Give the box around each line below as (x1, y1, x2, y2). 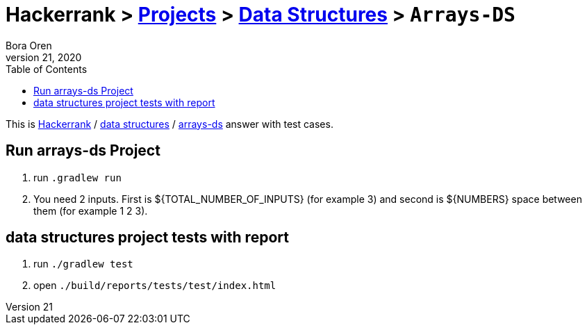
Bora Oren (6, 39, 52, 51)
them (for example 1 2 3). (33, 204, 148, 217)
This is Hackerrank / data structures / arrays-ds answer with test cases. (6, 117, 333, 130)
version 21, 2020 (6, 51, 82, 63)
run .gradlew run (33, 171, 122, 183)
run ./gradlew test (33, 258, 133, 270)
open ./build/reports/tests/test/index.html (33, 279, 276, 292)
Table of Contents (6, 63, 88, 75)
